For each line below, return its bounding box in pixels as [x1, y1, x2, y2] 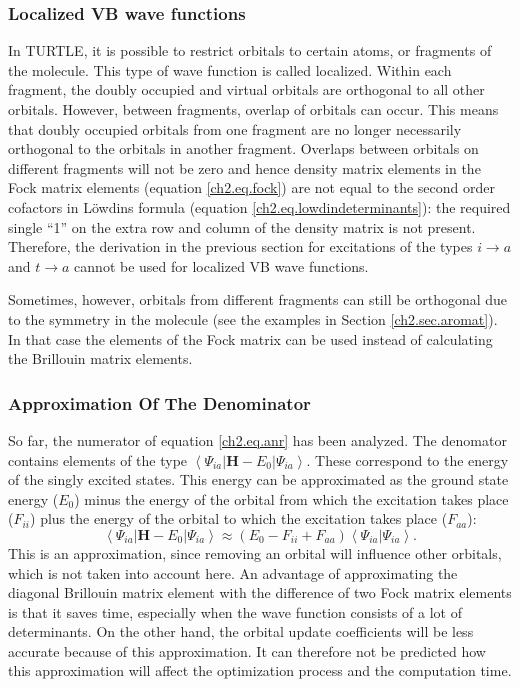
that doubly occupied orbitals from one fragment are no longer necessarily [8, 118, 462, 139]
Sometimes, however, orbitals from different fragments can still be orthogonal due [8, 289, 508, 310]
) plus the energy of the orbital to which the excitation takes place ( [30, 508, 448, 529]
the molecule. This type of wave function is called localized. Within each [8, 59, 452, 80]
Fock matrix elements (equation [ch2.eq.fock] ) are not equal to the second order [8, 177, 496, 198]
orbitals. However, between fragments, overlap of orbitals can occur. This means [8, 99, 499, 119]
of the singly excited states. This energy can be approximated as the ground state [8, 469, 509, 490]
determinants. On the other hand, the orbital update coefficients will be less [8, 621, 474, 642]
